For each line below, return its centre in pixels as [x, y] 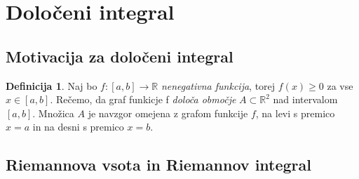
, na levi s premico [295, 113]
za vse [340, 85]
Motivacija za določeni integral [120, 56]
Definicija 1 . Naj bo [52, 85]
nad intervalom [305, 99]
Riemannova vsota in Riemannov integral [159, 165]
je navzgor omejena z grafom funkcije [168, 113]
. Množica [53, 113]
